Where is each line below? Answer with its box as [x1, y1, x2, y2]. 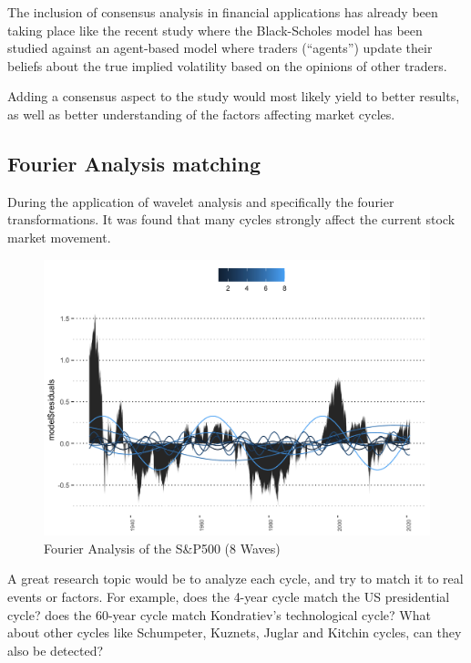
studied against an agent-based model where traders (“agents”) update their [7, 38, 433, 57]
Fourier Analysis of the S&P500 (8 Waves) [44, 538, 281, 557]
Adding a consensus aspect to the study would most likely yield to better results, [7, 87, 460, 106]
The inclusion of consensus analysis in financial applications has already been [7, 3, 438, 21]
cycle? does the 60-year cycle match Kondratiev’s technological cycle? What [7, 605, 431, 624]
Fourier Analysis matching [7, 149, 261, 177]
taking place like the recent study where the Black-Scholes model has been [7, 20, 423, 39]
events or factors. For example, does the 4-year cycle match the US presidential [7, 587, 450, 606]
